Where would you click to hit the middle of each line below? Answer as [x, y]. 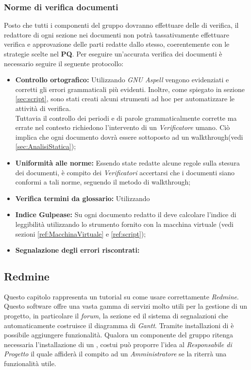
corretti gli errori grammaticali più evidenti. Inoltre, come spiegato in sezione [130, 89]
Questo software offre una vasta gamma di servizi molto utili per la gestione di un [126, 306]
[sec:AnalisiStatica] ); [46, 146]
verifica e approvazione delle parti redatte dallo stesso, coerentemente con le [117, 44]
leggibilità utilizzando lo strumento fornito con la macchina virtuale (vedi [124, 224]
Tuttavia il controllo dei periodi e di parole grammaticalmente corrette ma [126, 118]
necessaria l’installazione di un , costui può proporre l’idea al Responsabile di [118, 344]
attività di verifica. [43, 108]
